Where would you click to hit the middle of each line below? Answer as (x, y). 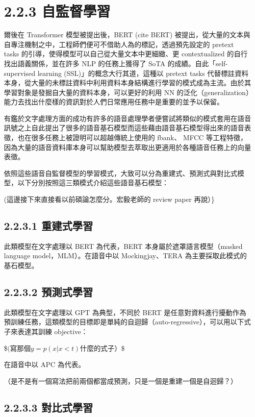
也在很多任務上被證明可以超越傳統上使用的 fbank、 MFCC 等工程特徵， (132, 137)
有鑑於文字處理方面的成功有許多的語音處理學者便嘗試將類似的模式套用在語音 (127, 118)
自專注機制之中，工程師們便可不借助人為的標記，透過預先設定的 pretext (119, 44)
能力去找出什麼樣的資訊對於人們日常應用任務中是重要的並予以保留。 (114, 102)
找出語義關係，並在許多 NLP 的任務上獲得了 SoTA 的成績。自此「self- (116, 63)
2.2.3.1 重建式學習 (49, 226)
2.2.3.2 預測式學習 (49, 292)
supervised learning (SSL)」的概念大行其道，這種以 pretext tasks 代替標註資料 (126, 73)
